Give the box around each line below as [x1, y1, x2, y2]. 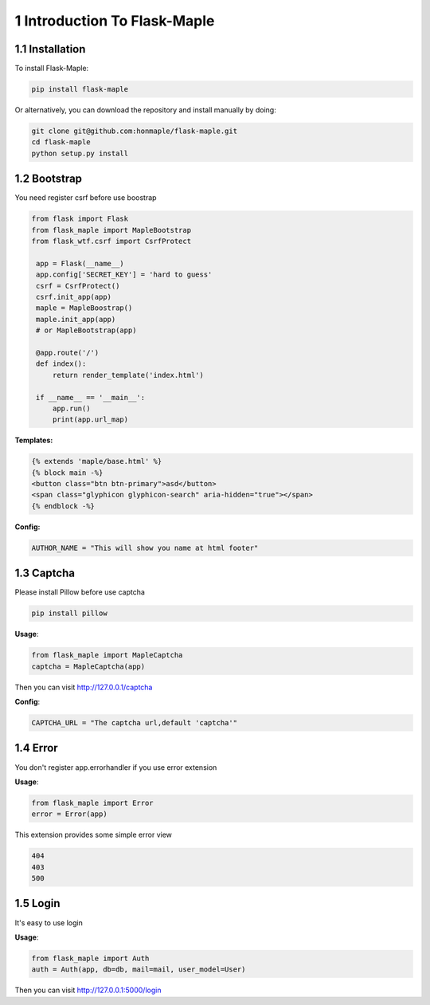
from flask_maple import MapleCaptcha [31, 650, 183, 660]
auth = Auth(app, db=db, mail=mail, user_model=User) [31, 965, 246, 974]
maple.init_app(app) [36, 315, 116, 324]
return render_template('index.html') [52, 371, 205, 379]
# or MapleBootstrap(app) [36, 326, 137, 335]
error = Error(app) [31, 810, 107, 819]
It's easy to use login [14, 917, 84, 928]
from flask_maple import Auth [31, 953, 150, 963]
